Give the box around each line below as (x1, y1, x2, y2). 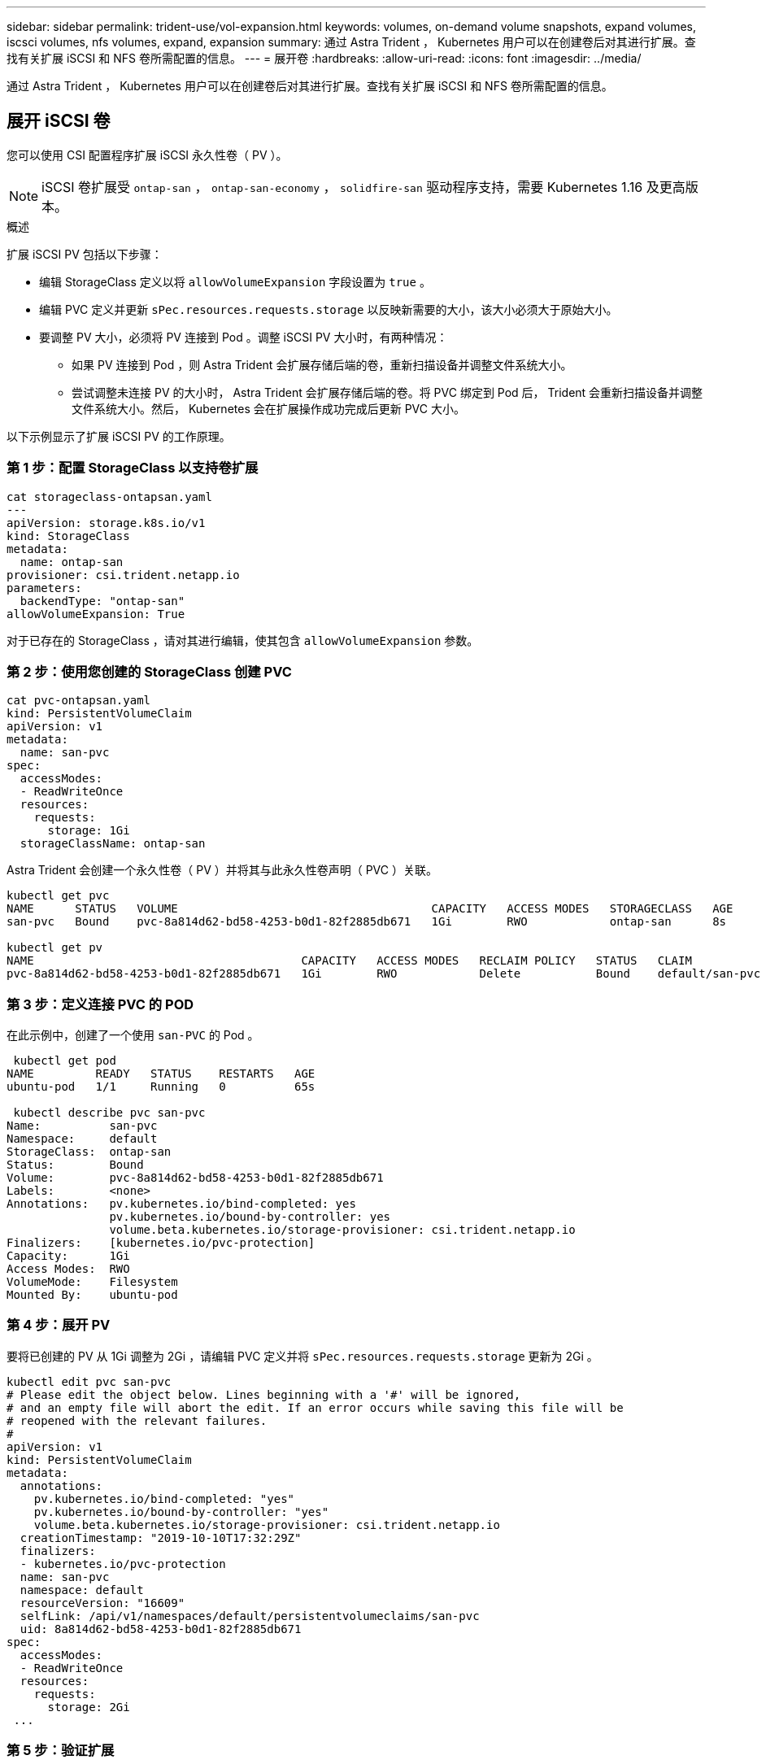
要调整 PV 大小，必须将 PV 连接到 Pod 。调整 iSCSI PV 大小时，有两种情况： (39, 329, 448, 344)
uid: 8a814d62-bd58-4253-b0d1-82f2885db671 (20, 1622, 302, 1636)
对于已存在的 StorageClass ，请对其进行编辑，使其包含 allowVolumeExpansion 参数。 (7, 633, 479, 647)
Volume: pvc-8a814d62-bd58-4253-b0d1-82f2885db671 (7, 1171, 384, 1185)
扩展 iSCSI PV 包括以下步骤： (7, 246, 163, 261)
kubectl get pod (13, 1054, 116, 1068)
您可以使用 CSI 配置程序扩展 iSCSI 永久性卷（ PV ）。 (7, 147, 288, 162)
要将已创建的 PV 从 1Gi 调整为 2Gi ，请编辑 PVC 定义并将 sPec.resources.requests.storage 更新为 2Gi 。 (7, 1348, 598, 1363)
